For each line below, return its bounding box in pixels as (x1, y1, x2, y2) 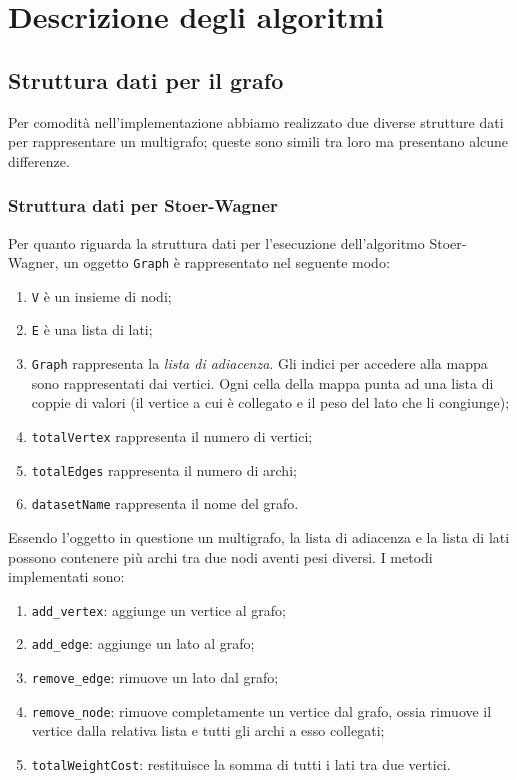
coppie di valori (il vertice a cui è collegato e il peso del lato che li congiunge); (31, 392, 510, 413)
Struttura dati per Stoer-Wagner (8, 193, 278, 218)
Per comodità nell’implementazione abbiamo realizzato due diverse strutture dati (8, 111, 504, 132)
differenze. (8, 150, 70, 171)
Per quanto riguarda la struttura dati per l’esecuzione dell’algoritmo (8, 232, 425, 253)
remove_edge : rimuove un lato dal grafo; (31, 667, 279, 688)
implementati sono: (8, 566, 125, 587)
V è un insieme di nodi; (31, 285, 172, 306)
